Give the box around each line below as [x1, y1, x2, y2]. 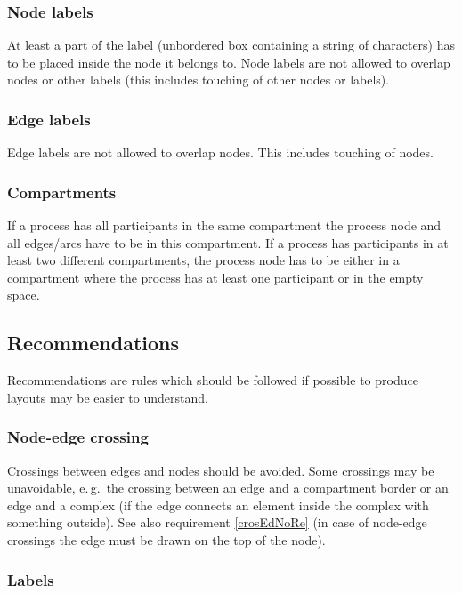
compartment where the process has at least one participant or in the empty [7, 268, 424, 286]
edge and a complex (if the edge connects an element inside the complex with [7, 495, 429, 514]
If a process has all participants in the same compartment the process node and [7, 216, 442, 235]
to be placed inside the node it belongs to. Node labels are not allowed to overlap [7, 52, 450, 71]
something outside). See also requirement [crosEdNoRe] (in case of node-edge [7, 513, 427, 532]
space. [7, 285, 40, 304]
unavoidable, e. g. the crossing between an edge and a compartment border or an [7, 478, 449, 497]
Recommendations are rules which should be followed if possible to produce [7, 371, 418, 389]
